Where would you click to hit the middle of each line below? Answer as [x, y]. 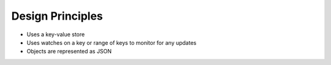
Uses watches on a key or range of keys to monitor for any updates [112, 42]
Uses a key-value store [56, 34]
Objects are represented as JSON [69, 52]
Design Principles [57, 16]
